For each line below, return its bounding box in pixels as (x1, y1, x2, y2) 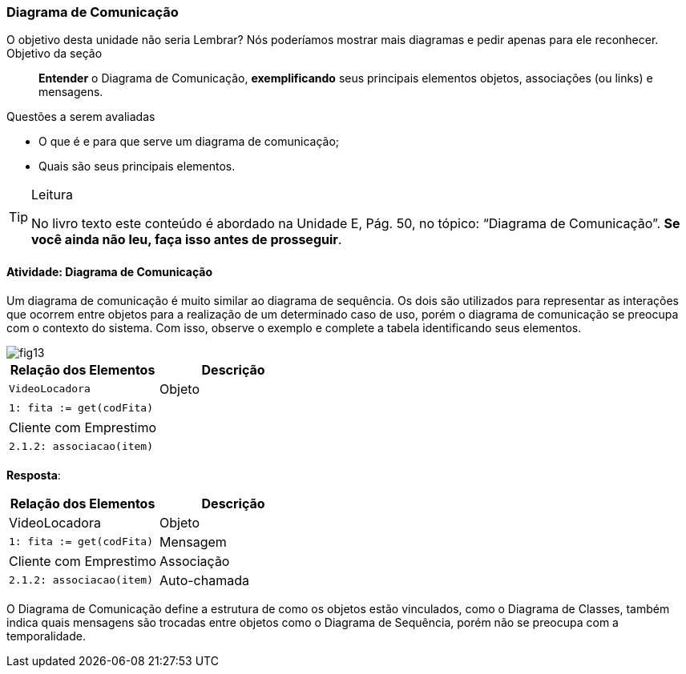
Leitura (31, 187, 73, 203)
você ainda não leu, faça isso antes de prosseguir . (31, 231, 342, 248)
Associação (159, 552, 230, 569)
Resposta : (6, 467, 61, 482)
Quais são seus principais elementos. (38, 159, 236, 174)
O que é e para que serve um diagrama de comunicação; (38, 134, 340, 149)
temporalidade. (6, 628, 86, 643)
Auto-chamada (159, 572, 249, 588)
